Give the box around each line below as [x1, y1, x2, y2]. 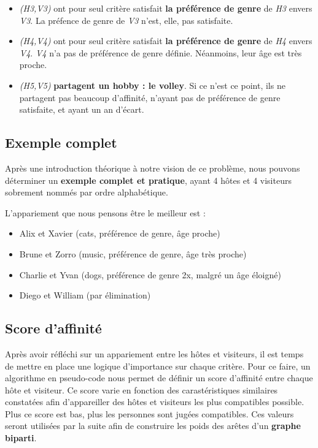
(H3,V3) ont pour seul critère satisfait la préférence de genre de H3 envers [19, 2, 312, 14]
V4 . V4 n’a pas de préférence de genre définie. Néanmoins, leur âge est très [19, 46, 302, 59]
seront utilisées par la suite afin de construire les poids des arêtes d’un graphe [5, 419, 301, 432]
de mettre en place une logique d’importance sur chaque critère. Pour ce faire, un [5, 359, 311, 372]
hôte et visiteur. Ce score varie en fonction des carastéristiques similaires [5, 383, 278, 396]
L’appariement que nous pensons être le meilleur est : [5, 206, 206, 219]
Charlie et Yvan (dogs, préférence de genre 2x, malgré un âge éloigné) [19, 268, 281, 281]
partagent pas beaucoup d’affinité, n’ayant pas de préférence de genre [19, 91, 281, 104]
